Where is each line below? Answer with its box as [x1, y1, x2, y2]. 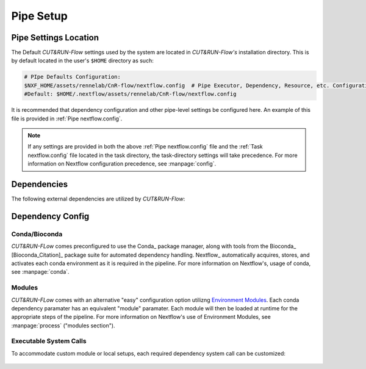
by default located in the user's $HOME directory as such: [11, 57, 154, 64]
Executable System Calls [11, 337, 87, 345]
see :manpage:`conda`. [11, 268, 70, 276]
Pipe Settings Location [11, 32, 99, 43]
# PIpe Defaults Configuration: [24, 73, 121, 81]
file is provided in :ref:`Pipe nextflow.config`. [11, 115, 123, 122]
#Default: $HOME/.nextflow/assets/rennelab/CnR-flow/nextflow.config [24, 90, 237, 98]
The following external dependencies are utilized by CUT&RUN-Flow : [11, 195, 185, 203]
